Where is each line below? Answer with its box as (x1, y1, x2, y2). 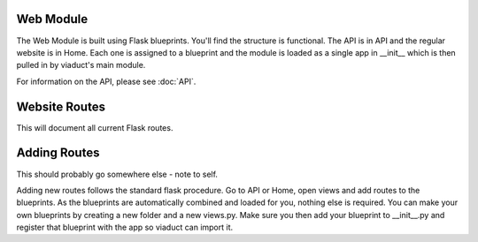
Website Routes (16, 99, 106, 114)
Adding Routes (16, 146, 100, 161)
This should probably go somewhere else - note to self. (16, 169, 219, 179)
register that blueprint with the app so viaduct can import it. (16, 222, 234, 233)
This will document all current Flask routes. (16, 122, 173, 132)
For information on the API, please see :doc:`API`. (16, 76, 197, 87)
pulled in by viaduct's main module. (16, 60, 146, 71)
